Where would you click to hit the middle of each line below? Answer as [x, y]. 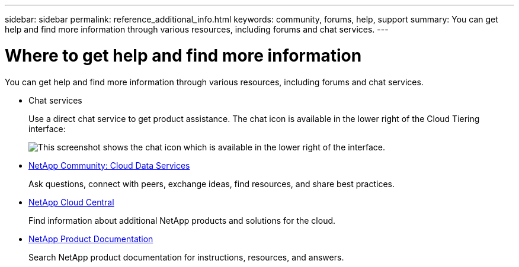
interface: [47, 128]
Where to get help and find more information [183, 55]
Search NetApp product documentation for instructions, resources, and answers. [186, 257]
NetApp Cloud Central [71, 202]
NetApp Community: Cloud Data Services [109, 165]
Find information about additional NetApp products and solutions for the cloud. [182, 220]
